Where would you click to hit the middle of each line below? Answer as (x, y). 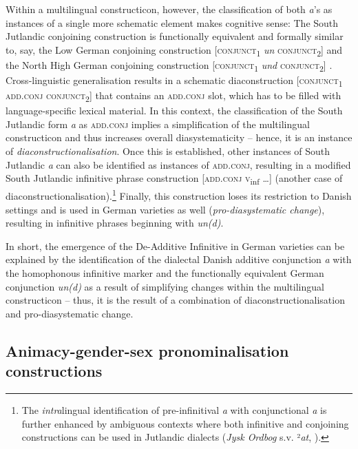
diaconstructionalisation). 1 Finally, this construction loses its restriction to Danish (179, 195)
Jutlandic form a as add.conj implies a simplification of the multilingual (158, 124)
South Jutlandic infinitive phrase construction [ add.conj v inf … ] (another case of (174, 179)
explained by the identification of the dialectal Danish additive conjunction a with (179, 259)
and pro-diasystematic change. (70, 313)
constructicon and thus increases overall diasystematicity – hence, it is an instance (179, 137)
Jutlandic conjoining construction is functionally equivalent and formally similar (175, 36)
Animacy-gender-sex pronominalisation (147, 350)
